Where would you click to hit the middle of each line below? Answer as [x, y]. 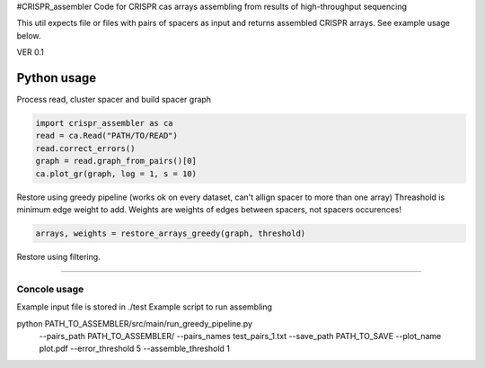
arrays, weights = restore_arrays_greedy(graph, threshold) [171, 233]
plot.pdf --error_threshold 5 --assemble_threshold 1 [135, 349]
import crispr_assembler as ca [105, 123]
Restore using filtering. [58, 256]
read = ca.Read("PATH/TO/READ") [107, 136]
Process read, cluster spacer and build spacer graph [114, 100]
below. [29, 35]
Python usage [57, 78]
